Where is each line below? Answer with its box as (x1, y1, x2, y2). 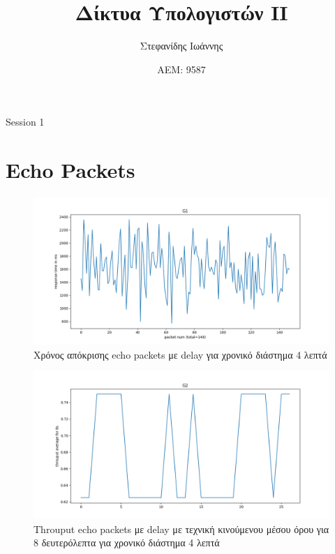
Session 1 (6, 114, 45, 129)
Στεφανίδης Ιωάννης (140, 38, 223, 53)
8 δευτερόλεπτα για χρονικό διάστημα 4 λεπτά (33, 535, 220, 550)
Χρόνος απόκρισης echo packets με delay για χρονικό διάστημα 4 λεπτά (33, 347, 327, 361)
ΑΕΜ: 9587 (157, 61, 206, 76)
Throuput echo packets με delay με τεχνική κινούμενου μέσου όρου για (33, 521, 329, 536)
